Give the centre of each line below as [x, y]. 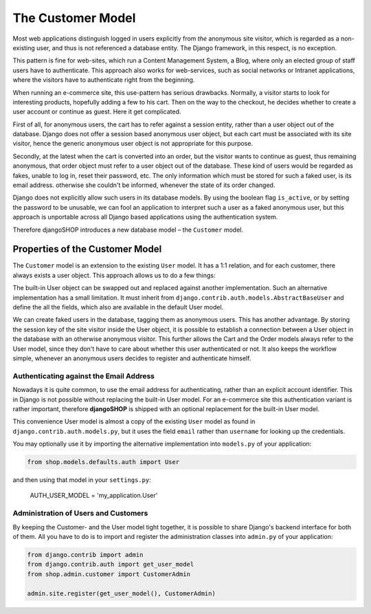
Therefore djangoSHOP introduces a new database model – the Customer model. [128, 230]
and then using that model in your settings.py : [82, 480]
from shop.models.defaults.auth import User [103, 462]
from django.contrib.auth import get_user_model [111, 564]
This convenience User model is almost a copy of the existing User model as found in [134, 421]
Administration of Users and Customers [80, 514]
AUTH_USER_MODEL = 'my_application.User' [94, 496]
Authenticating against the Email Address [83, 376]
